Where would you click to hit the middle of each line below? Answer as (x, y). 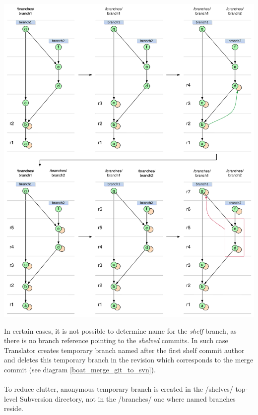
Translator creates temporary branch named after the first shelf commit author (124, 350)
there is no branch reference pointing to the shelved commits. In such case (116, 340)
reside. (14, 408)
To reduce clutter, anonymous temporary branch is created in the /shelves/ (119, 389)
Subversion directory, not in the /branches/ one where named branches (128, 398)
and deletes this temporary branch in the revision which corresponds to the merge (129, 360)
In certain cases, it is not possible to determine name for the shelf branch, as (120, 330)
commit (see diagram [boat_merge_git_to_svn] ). (80, 369)
